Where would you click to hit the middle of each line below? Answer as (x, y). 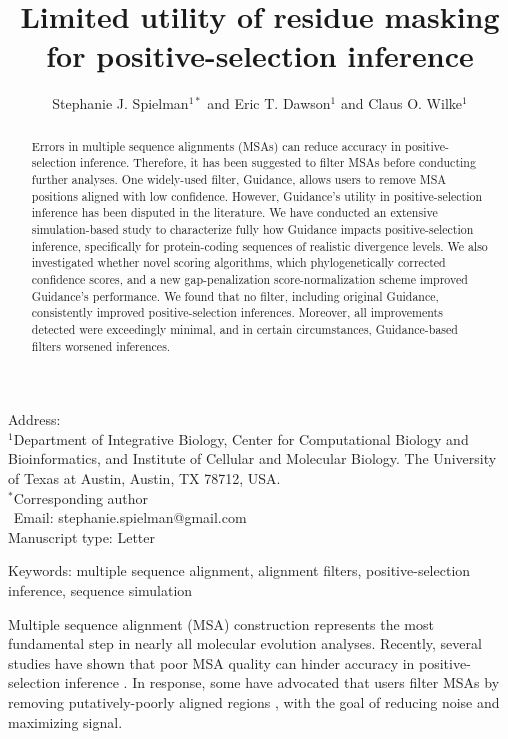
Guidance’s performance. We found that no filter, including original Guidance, (235, 295)
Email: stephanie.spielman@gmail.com (130, 517)
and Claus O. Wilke (401, 103)
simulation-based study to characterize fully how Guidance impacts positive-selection (252, 228)
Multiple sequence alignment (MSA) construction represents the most (221, 623)
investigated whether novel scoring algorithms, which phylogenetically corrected (238, 262)
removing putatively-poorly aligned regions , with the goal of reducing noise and (254, 701)
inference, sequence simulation (100, 589)
